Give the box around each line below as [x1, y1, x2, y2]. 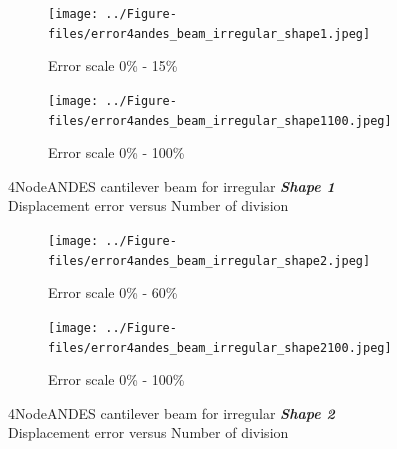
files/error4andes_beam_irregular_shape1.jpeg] [48, 26, 371, 41]
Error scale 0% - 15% [48, 55, 178, 76]
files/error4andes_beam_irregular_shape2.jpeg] [48, 253, 371, 268]
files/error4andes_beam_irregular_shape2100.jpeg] [48, 340, 392, 355]
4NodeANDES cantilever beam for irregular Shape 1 [8, 175, 335, 196]
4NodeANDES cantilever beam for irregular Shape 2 [8, 402, 335, 423]
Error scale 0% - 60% [48, 282, 178, 303]
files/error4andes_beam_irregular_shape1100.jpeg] [48, 113, 392, 128]
